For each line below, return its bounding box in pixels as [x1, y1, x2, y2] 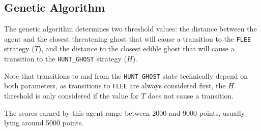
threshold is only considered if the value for [4, 90, 139, 101]
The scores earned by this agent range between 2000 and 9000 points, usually [4, 107, 245, 118]
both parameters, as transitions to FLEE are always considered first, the [4, 80, 226, 91]
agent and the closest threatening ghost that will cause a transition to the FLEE [4, 33, 251, 44]
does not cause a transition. [148, 90, 234, 101]
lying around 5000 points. [4, 117, 84, 128]
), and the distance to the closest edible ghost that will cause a [38, 43, 235, 54]
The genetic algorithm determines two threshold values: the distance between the [4, 23, 257, 34]
